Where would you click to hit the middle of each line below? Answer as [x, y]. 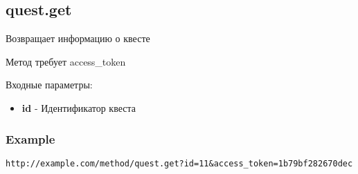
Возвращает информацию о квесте [78, 38]
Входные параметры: [49, 85]
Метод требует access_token [66, 61]
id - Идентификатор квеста [79, 107]
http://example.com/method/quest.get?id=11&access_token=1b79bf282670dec [179, 163]
